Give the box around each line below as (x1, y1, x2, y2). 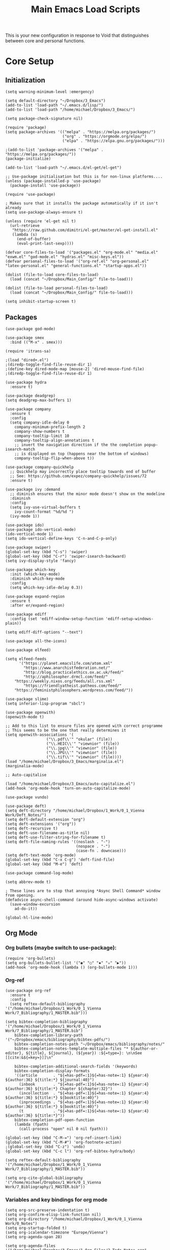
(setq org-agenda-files (5, 1243, 56, 1248)
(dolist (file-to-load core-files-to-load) (5, 272, 99, 277)
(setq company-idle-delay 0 (10, 420, 70, 425)
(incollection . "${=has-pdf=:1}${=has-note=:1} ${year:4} (18, 1090, 149, 1096)
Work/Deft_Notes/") (5, 813, 47, 818)
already (5, 205, 22, 211)
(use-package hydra (5, 380, 47, 385)
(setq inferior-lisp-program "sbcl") (5, 701, 86, 706)
